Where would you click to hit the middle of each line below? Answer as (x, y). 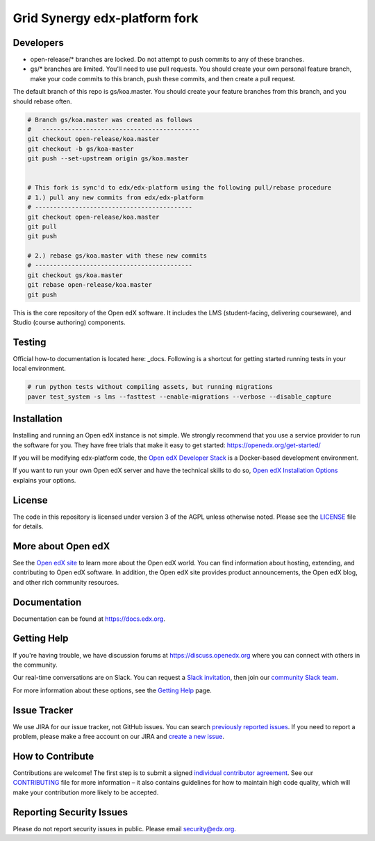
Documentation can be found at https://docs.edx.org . (89, 619)
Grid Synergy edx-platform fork (106, 18)
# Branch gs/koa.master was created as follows (110, 119)
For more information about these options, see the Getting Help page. (112, 690)
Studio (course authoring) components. (69, 322)
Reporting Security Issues (70, 812)
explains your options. (44, 480)
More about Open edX (61, 546)
